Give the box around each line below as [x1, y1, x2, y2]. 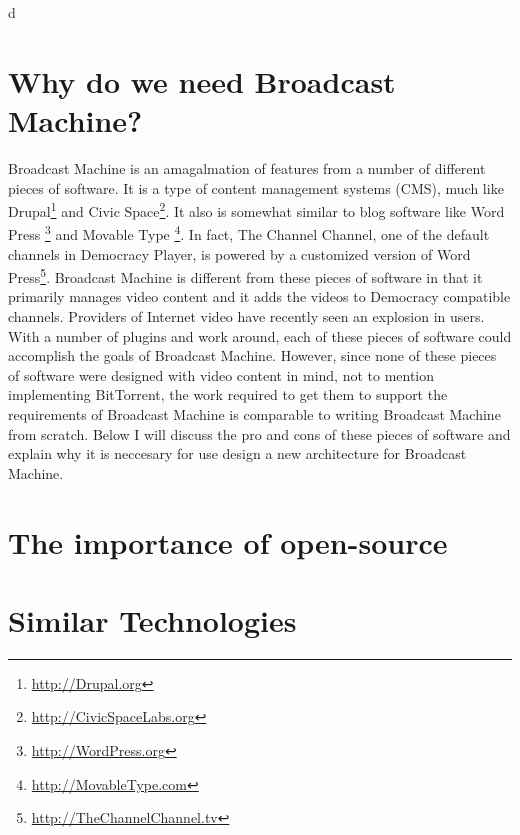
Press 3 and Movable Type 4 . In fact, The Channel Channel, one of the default [8, 221, 490, 244]
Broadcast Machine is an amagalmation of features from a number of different [8, 157, 486, 178]
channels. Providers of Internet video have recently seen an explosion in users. [8, 306, 485, 327]
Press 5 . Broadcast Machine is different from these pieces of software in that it [8, 264, 483, 287]
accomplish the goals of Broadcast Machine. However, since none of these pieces [8, 345, 497, 366]
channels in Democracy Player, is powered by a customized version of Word [8, 243, 471, 264]
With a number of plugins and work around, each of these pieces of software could [8, 325, 512, 346]
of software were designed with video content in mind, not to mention [8, 364, 435, 385]
